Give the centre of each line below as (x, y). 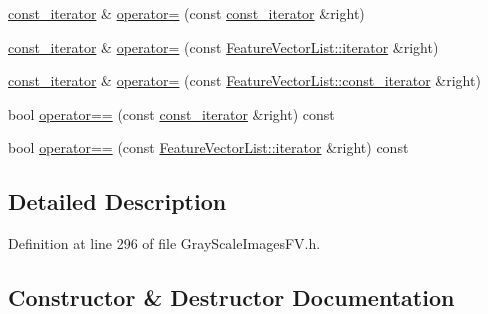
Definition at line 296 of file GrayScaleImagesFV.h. (164, 243)
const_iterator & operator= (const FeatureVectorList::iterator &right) (223, 46)
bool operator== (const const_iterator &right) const (171, 113)
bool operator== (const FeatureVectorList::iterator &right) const (208, 147)
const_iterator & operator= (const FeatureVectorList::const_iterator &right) (244, 80)
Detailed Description (117, 201)
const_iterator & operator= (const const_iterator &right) (186, 13)
